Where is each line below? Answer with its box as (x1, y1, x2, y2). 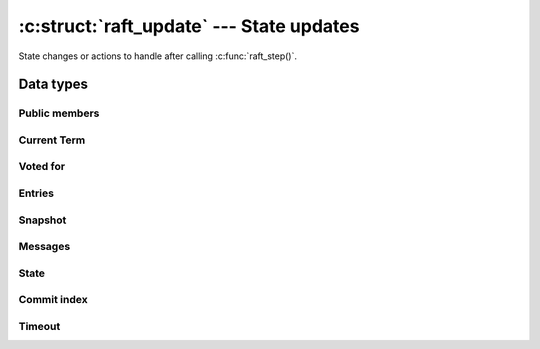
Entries (18, 186, 55, 200)
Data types (18, 76, 89, 93)
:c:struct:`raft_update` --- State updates (18, 15, 360, 37)
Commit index (18, 293, 89, 307)
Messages (18, 240, 71, 254)
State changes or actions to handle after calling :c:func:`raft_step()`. (18, 50, 298, 62)
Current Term (18, 133, 86, 147)
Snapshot (18, 213, 67, 227)
